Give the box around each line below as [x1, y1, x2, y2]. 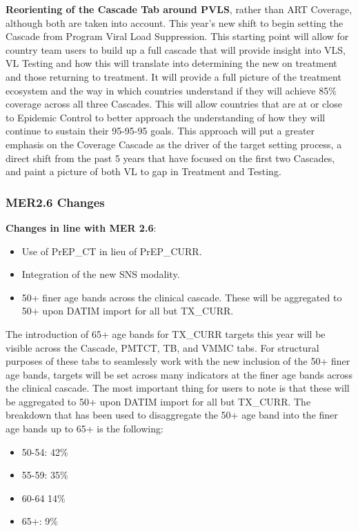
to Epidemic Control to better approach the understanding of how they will [6, 110, 326, 124]
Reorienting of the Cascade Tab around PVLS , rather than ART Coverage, [6, 2, 352, 16]
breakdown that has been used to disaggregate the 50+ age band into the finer [6, 408, 338, 422]
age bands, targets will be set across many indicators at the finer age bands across [6, 367, 352, 381]
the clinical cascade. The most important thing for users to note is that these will [6, 381, 350, 395]
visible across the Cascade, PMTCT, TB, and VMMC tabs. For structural [6, 340, 319, 354]
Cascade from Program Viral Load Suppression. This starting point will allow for [6, 29, 349, 43]
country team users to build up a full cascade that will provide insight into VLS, [6, 42, 346, 57]
